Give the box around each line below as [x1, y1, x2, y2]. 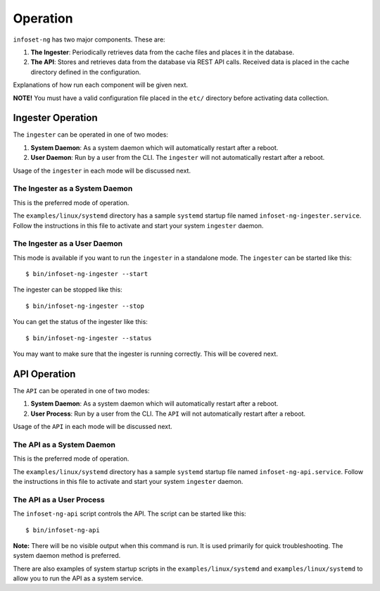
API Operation [13, 368, 76, 380]
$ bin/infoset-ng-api [25, 525, 100, 534]
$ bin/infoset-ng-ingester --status [25, 334, 152, 342]
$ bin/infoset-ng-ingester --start [25, 270, 148, 278]
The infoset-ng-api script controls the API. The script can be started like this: [13, 509, 246, 518]
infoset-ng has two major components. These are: [13, 35, 165, 44]
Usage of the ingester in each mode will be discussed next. [13, 166, 191, 175]
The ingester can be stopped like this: [13, 285, 122, 294]
